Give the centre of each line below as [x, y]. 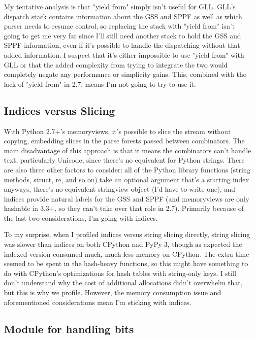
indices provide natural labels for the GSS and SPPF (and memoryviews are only [127, 198]
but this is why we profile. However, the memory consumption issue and [113, 292]
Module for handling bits [69, 328]
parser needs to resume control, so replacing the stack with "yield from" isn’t [119, 26]
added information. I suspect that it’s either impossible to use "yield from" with [124, 54]
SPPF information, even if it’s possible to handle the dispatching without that [122, 45]
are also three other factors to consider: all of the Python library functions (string [127, 169]
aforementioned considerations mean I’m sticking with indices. [98, 302]
